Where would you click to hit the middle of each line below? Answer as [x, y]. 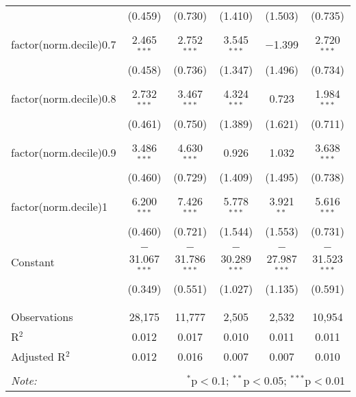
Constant [33, 262]
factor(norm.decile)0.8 [64, 99]
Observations [42, 316]
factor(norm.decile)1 [59, 206]
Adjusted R [38, 356]
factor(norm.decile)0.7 [64, 44]
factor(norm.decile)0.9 [64, 152]
